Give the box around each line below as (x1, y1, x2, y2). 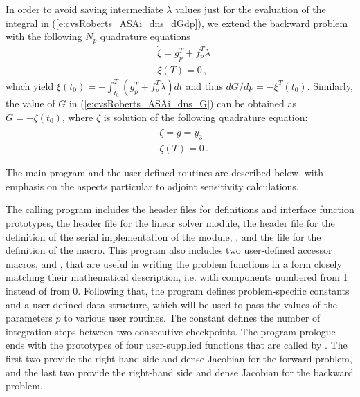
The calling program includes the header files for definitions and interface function (6, 202, 354, 216)
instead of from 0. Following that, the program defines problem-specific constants (6, 283, 350, 297)
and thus (186, 78, 223, 93)
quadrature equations (100, 29, 190, 44)
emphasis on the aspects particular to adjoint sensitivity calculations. (6, 178, 299, 193)
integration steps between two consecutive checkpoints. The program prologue (6, 324, 336, 338)
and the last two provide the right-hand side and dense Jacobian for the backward (6, 364, 354, 379)
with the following (6, 29, 82, 44)
